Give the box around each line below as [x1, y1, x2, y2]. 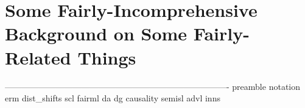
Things [77, 45, 136, 69]
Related [5, 45, 71, 69]
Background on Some [5, 21, 188, 46]
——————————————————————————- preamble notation [5, 80, 301, 92]
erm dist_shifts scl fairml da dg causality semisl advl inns [5, 92, 220, 104]
